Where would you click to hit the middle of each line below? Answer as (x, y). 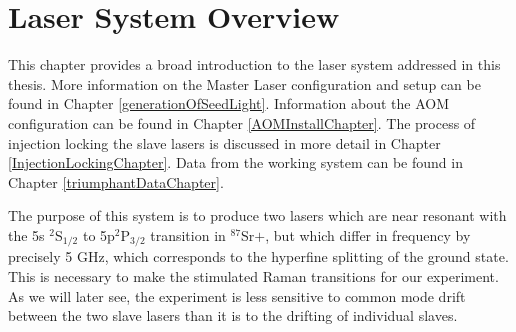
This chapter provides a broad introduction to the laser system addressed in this (254, 64)
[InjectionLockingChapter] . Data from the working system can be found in (235, 162)
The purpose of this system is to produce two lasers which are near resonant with (257, 215)
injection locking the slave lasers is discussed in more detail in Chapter (224, 142)
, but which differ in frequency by (368, 234)
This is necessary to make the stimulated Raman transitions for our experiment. (253, 275)
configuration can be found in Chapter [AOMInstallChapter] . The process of (242, 122)
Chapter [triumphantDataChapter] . (116, 181)
